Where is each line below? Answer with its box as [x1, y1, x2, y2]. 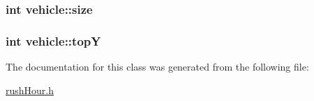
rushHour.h [6, 82, 54, 97]
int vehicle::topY [6, 32, 101, 49]
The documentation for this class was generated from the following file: [6, 59, 309, 74]
